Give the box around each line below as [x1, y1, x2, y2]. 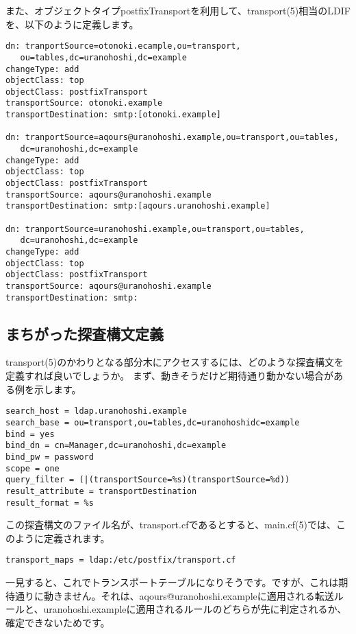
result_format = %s [5, 497, 94, 508]
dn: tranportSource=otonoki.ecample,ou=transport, [5, 41, 241, 51]
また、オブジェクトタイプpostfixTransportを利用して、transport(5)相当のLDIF [5, 3, 351, 17]
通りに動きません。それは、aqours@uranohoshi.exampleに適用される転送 [14, 588, 334, 602]
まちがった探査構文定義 [5, 322, 164, 344]
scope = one [5, 463, 60, 473]
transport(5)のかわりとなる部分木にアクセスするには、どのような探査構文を [5, 355, 344, 369]
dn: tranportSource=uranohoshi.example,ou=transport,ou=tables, [5, 224, 305, 234]
